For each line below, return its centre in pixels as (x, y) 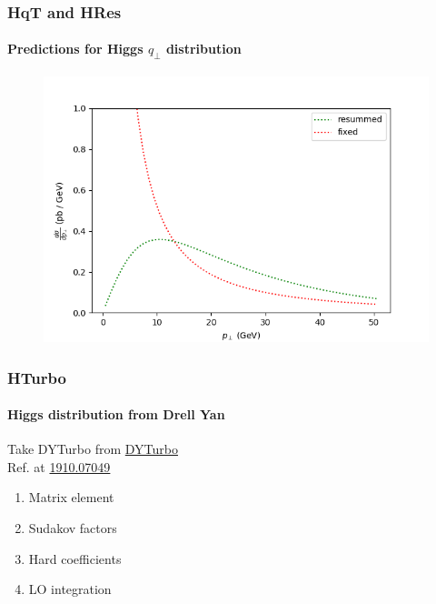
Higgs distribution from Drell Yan (116, 414)
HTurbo (37, 377)
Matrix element (71, 497)
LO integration (70, 589)
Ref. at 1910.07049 (59, 466)
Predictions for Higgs (75, 49)
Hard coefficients (75, 558)
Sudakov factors (73, 528)
